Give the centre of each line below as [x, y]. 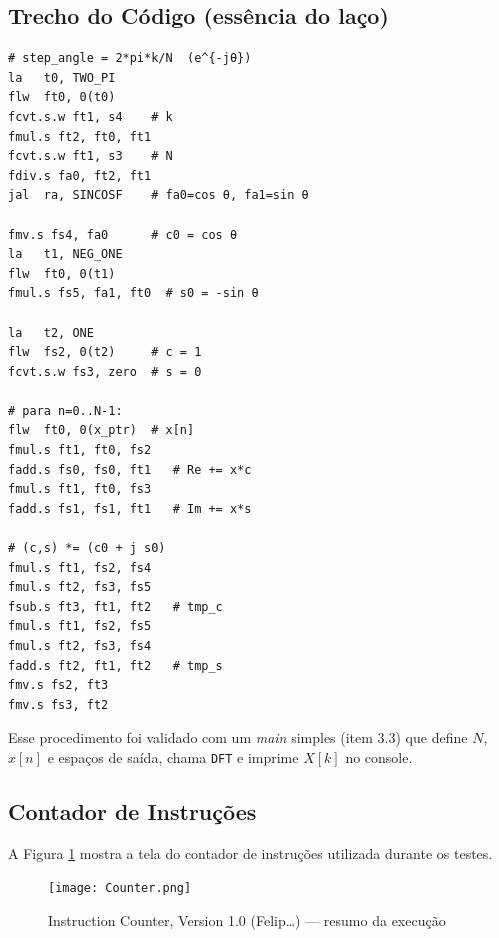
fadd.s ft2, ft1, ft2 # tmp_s [115, 665]
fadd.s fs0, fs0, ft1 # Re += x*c [130, 469]
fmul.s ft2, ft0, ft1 [80, 136]
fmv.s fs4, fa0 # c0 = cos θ [123, 234]
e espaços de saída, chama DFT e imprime [173, 756]
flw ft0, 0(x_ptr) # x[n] [101, 430]
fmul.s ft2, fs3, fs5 [80, 587]
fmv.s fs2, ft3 [58, 685]
